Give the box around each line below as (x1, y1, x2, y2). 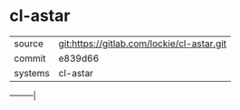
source (14, 37, 43, 50)
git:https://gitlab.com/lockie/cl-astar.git (58, 37, 227, 50)
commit (14, 52, 46, 65)
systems (14, 66, 50, 79)
